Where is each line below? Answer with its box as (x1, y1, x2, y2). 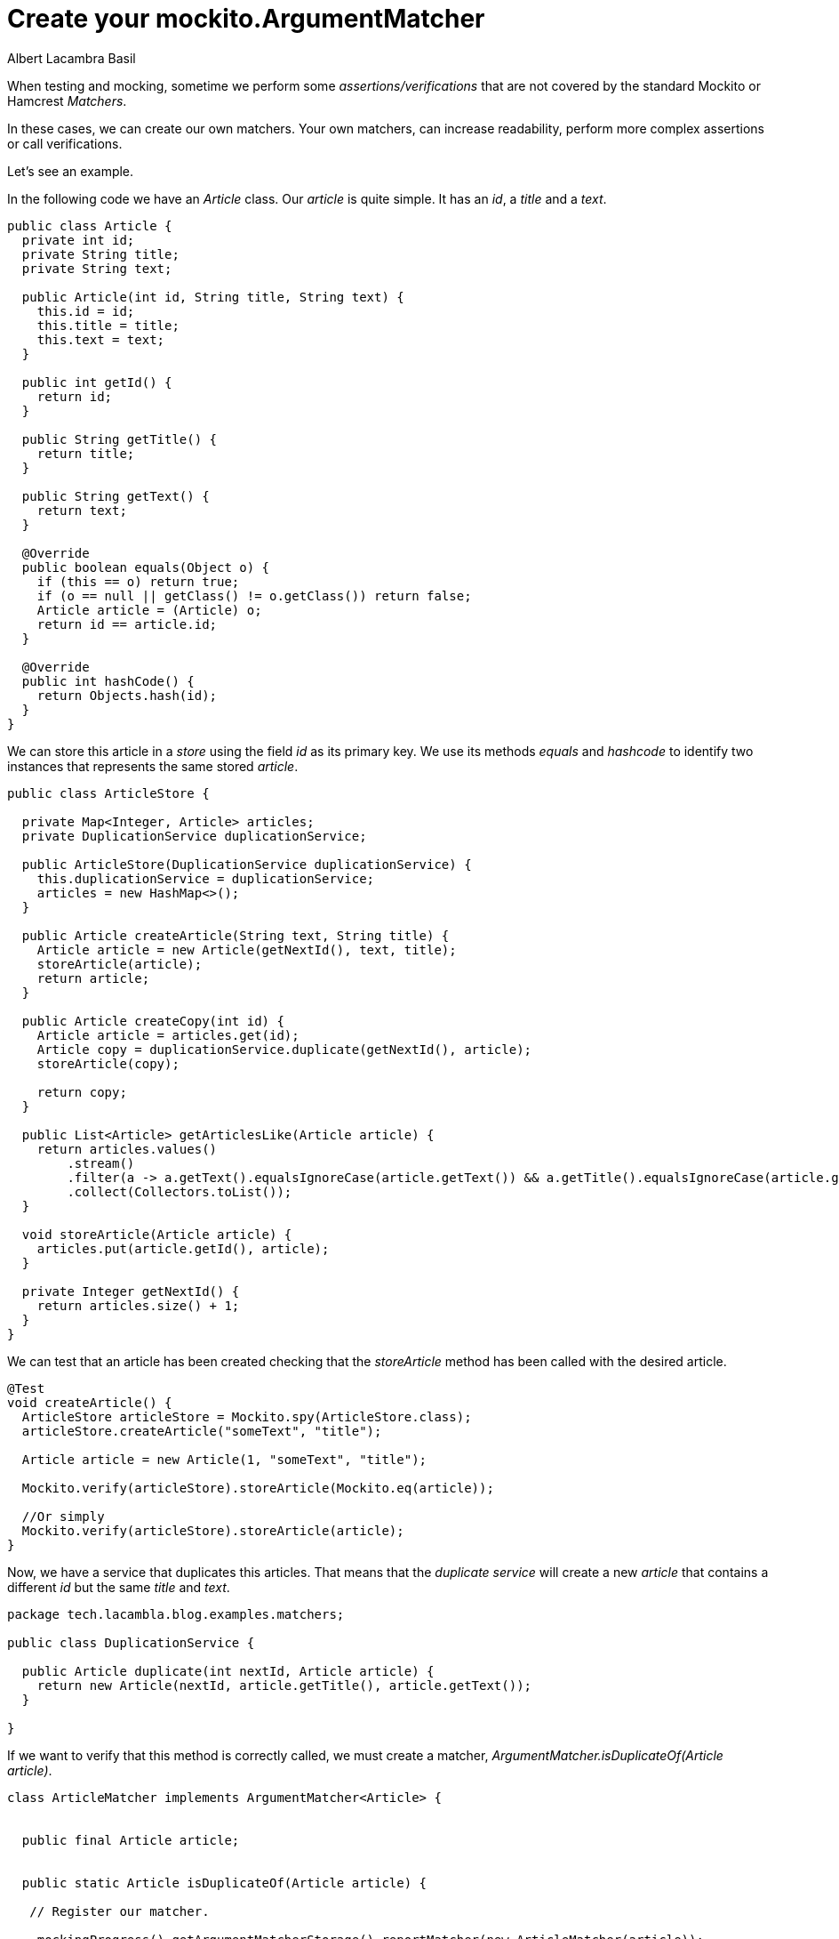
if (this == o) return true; (36, 574, 240, 589)
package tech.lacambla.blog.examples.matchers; (7, 1606, 345, 1621)
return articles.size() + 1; (36, 1298, 240, 1313)
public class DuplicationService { (7, 1635, 255, 1650)
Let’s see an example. (7, 163, 134, 179)
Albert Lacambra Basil (7, 50, 136, 66)
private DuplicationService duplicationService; (21, 828, 367, 843)
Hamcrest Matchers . (7, 93, 127, 109)
